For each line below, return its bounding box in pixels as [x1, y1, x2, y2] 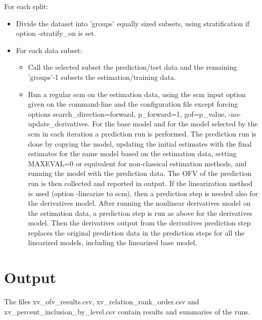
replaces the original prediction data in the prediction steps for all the [28, 227, 245, 238]
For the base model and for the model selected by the [92, 118, 258, 129]
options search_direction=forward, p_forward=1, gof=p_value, [28, 108, 227, 119]
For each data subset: [16, 44, 82, 55]
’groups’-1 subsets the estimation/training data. [28, 71, 176, 82]
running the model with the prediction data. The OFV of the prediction [28, 168, 251, 178]
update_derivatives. [28, 118, 90, 129]
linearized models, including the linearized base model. [28, 237, 197, 248]
